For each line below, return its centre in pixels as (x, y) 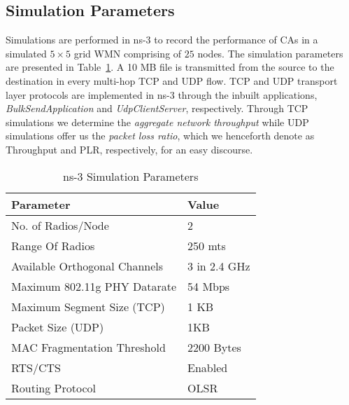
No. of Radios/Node (60, 225)
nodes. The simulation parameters (270, 53)
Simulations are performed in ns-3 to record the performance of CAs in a (162, 40)
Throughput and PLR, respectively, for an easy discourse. (129, 149)
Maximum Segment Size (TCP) (88, 306)
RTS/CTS (36, 367)
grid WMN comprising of (128, 53)
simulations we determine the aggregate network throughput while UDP (157, 122)
